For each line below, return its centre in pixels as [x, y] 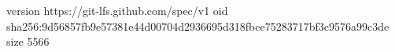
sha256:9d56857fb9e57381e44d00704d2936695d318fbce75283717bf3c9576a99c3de [198, 26]
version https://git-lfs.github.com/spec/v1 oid [117, 10]
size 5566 [28, 41]
